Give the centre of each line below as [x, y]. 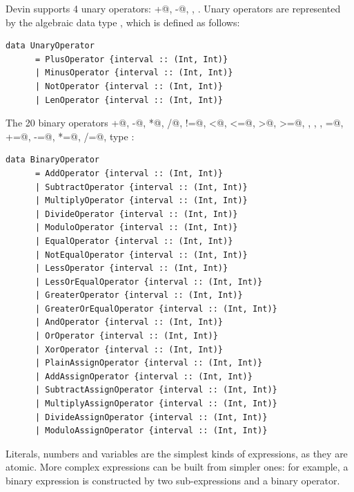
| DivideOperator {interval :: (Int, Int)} [136, 214]
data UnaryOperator [50, 46]
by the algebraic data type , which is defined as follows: [123, 22]
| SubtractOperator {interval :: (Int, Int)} [141, 187]
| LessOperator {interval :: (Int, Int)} [131, 268]
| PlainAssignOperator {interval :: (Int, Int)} [149, 363]
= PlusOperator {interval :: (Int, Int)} [131, 59]
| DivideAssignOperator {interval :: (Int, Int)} [151, 417]
